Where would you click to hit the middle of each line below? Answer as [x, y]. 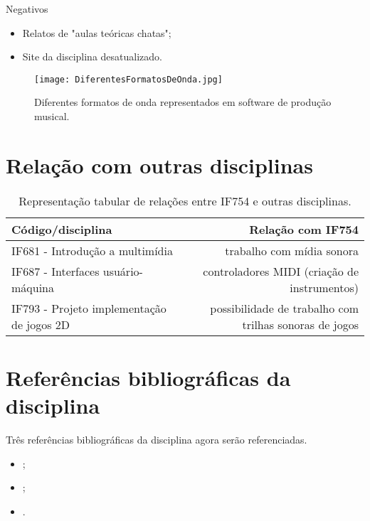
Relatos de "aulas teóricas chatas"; [97, 32]
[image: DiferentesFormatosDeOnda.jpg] [128, 79]
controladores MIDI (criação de [281, 271]
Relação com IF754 [304, 229]
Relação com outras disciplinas [159, 165]
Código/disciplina [62, 229]
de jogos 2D [41, 324]
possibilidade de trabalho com [284, 308]
